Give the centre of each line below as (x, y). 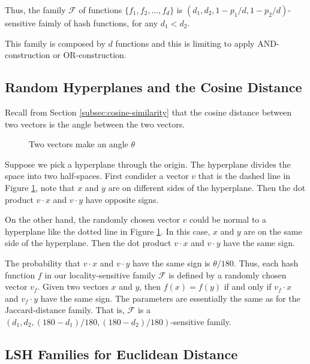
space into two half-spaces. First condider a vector (97, 176)
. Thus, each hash (266, 263)
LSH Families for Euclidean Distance (121, 354)
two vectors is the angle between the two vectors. (95, 124)
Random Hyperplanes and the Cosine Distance (154, 87)
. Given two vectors (73, 286)
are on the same (273, 231)
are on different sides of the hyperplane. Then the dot (207, 187)
